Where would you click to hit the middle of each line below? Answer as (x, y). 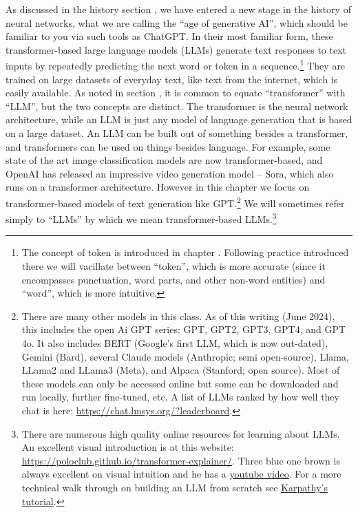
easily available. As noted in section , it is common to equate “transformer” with (176, 93)
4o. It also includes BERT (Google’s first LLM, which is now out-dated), (175, 343)
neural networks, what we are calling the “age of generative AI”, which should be (177, 22)
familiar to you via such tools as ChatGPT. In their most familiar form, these (169, 36)
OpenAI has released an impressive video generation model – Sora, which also (170, 173)
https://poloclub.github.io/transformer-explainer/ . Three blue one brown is (181, 460)
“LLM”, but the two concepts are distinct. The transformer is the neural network (177, 106)
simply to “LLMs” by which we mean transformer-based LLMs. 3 (141, 218)
